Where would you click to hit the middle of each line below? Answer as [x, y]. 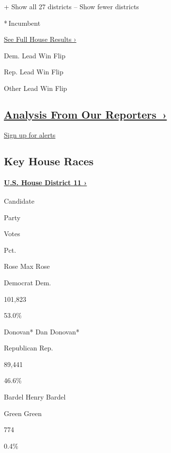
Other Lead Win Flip [36, 88]
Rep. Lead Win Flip [34, 72]
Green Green [23, 413]
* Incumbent [22, 23]
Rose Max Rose [27, 266]
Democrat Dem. [28, 282]
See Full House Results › [40, 39]
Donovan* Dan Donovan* [42, 331]
